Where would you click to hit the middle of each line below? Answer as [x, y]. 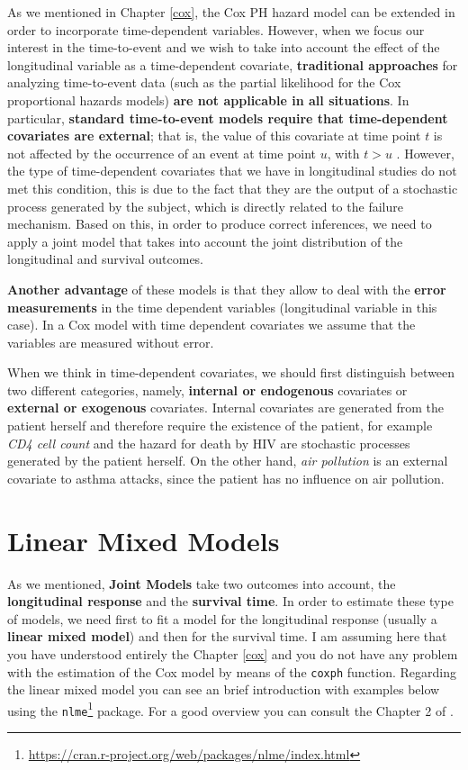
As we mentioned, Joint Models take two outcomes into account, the [202, 583]
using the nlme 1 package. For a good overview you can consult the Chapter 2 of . [230, 709]
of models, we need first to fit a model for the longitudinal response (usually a [222, 618]
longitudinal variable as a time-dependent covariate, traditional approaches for [233, 64]
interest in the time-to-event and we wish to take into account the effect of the [224, 47]
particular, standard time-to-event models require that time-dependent [228, 118]
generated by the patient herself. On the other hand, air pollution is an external [228, 461]
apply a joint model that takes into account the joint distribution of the [205, 241]
